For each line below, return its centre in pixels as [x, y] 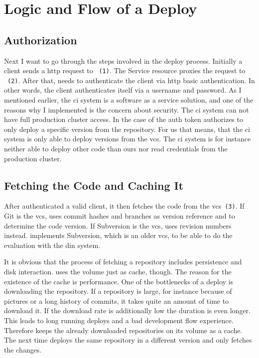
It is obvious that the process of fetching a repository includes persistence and [123, 262]
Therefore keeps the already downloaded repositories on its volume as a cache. [123, 330]
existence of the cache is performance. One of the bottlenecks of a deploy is [119, 281]
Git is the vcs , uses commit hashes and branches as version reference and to [120, 216]
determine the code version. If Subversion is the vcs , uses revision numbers [118, 225]
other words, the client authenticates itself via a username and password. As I [123, 90]
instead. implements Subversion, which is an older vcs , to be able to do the [118, 235]
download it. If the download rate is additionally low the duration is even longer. [127, 310]
